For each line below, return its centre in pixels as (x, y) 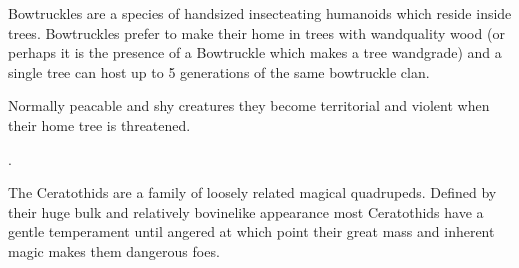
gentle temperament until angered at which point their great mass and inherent (251, 231)
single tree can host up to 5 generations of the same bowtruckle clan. (219, 71)
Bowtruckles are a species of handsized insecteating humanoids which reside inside (260, 13)
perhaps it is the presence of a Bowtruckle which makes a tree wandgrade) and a (255, 52)
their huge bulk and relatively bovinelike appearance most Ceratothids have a (246, 211)
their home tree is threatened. (99, 124)
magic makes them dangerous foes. (114, 250)
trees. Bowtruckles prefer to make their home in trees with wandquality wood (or (256, 32)
